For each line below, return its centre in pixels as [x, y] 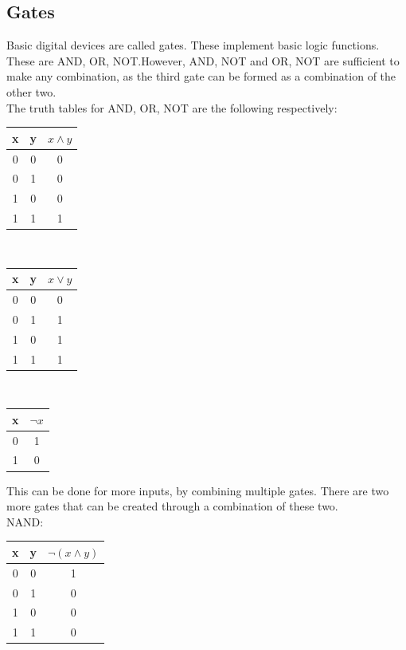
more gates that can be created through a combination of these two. [172, 506]
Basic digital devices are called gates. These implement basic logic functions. [193, 45]
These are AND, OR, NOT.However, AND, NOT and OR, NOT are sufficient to [203, 60]
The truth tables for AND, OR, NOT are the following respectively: [172, 107]
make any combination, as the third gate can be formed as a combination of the [201, 76]
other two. [31, 91]
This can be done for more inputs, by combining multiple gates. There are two [198, 490]
